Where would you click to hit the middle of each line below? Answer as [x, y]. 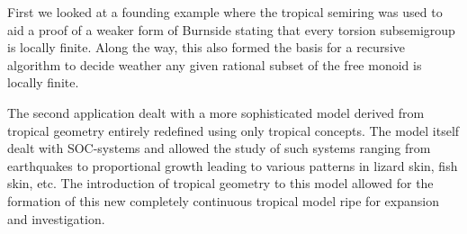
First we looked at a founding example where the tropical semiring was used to [225, 12]
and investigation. [56, 218]
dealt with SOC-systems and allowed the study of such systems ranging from [219, 148]
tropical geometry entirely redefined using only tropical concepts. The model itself [233, 130]
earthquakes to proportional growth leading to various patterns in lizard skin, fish [233, 165]
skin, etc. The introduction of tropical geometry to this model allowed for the [220, 183]
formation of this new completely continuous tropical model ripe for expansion [223, 200]
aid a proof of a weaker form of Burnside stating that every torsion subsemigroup [231, 29]
